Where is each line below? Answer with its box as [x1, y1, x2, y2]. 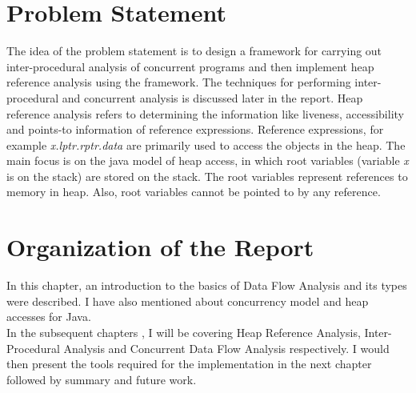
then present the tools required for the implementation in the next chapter [6, 355, 372, 372]
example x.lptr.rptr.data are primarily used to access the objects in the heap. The [6, 136, 406, 153]
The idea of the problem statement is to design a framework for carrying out [6, 42, 382, 59]
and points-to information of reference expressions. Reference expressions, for [6, 121, 384, 138]
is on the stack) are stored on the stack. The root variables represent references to [6, 167, 408, 184]
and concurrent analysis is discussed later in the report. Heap [62, 89, 363, 106]
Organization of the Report [6, 231, 314, 263]
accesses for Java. [6, 308, 91, 325]
